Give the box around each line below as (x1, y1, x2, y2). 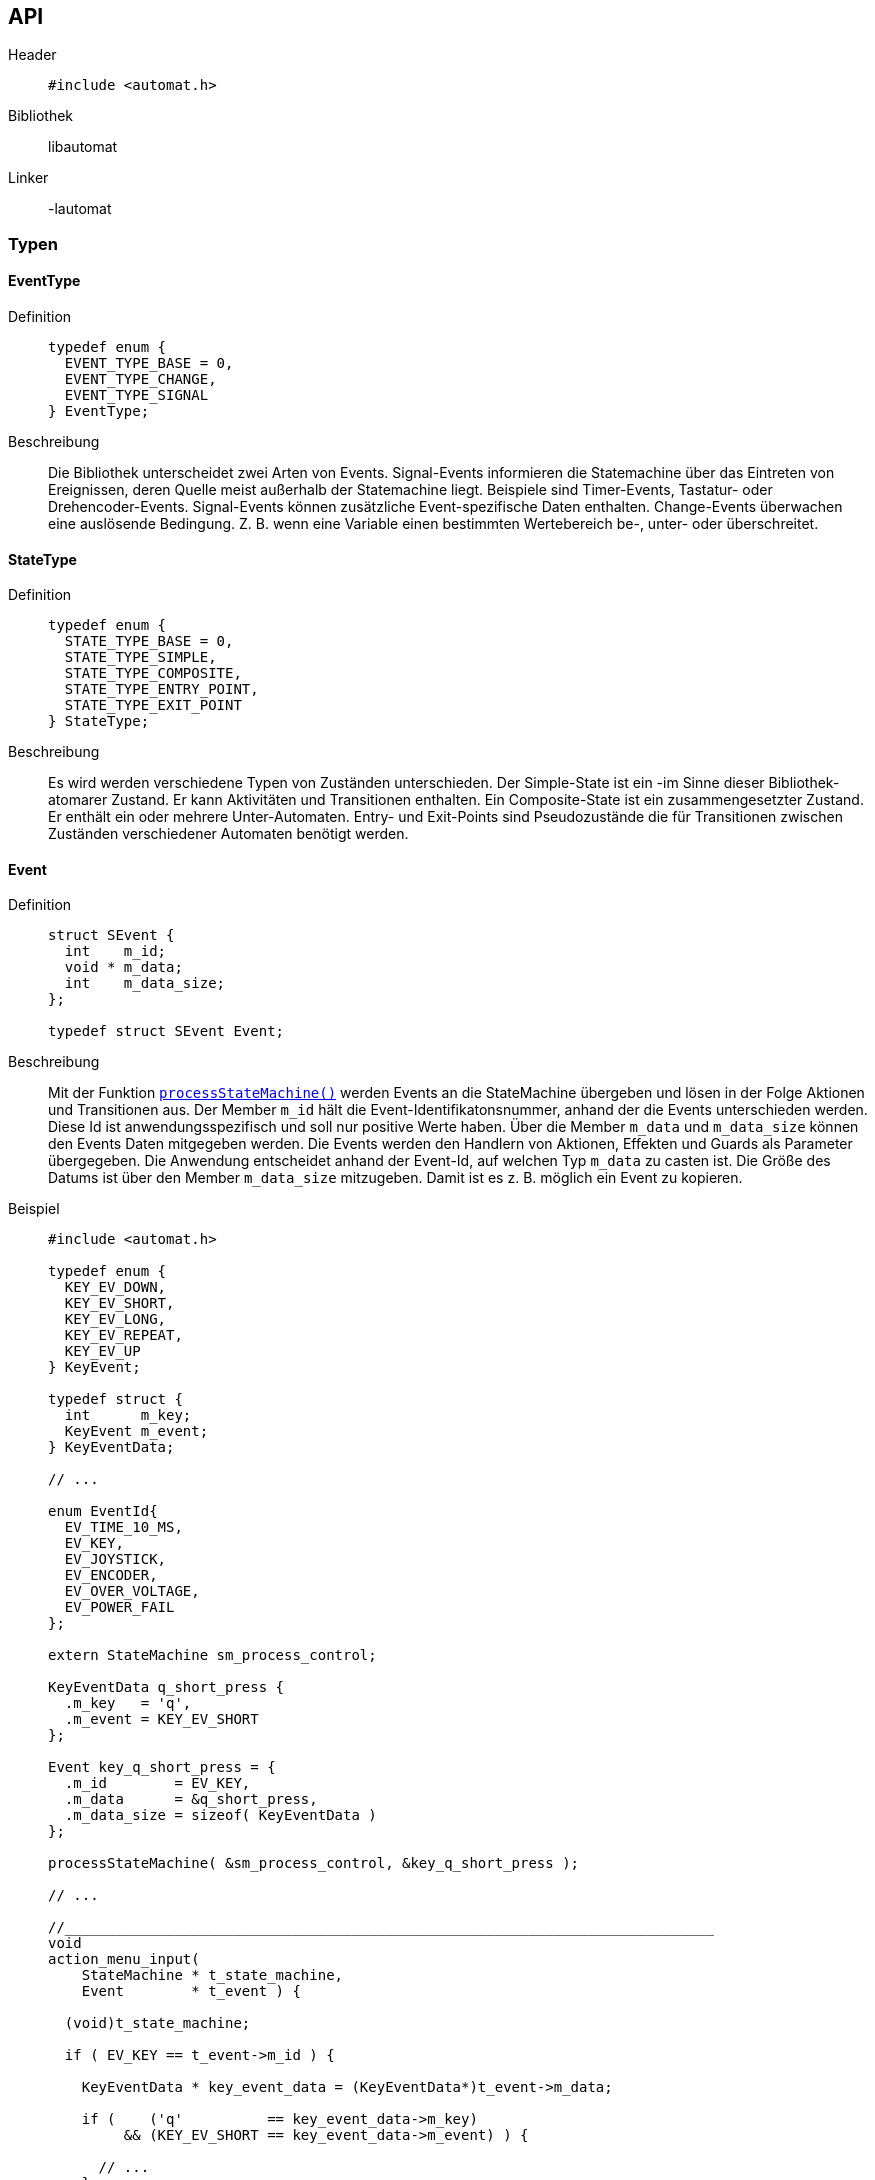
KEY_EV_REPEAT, (64, 1327, 183, 1344)
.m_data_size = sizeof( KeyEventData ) (64, 1807, 377, 1824)
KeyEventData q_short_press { (48, 1679, 285, 1696)
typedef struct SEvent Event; (48, 1023, 285, 1040)
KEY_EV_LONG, (64, 1311, 167, 1328)
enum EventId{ (48, 1503, 158, 1520)
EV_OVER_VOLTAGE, (64, 1583, 200, 1600)
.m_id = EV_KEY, (64, 1775, 251, 1792)
